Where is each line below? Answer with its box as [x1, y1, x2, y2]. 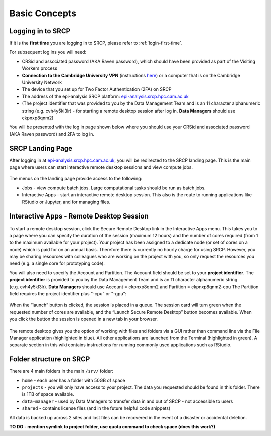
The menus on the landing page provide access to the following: [9, 176, 143, 182]
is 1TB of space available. [22, 391, 75, 397]
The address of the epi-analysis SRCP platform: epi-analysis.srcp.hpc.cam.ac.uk [22, 93, 189, 99]
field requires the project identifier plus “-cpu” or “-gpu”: [9, 291, 126, 297]
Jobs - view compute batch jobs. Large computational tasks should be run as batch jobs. [22, 185, 206, 191]
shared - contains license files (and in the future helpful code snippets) [22, 405, 171, 411]
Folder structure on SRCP [9, 355, 90, 364]
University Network [22, 79, 62, 85]
